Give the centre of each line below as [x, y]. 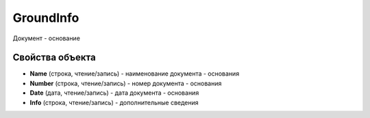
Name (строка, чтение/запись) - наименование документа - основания [135, 74]
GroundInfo [46, 18]
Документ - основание [46, 38]
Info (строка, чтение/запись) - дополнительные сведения [114, 102]
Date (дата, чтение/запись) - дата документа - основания [114, 93]
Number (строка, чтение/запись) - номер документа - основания [126, 83]
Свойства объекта [54, 58]
